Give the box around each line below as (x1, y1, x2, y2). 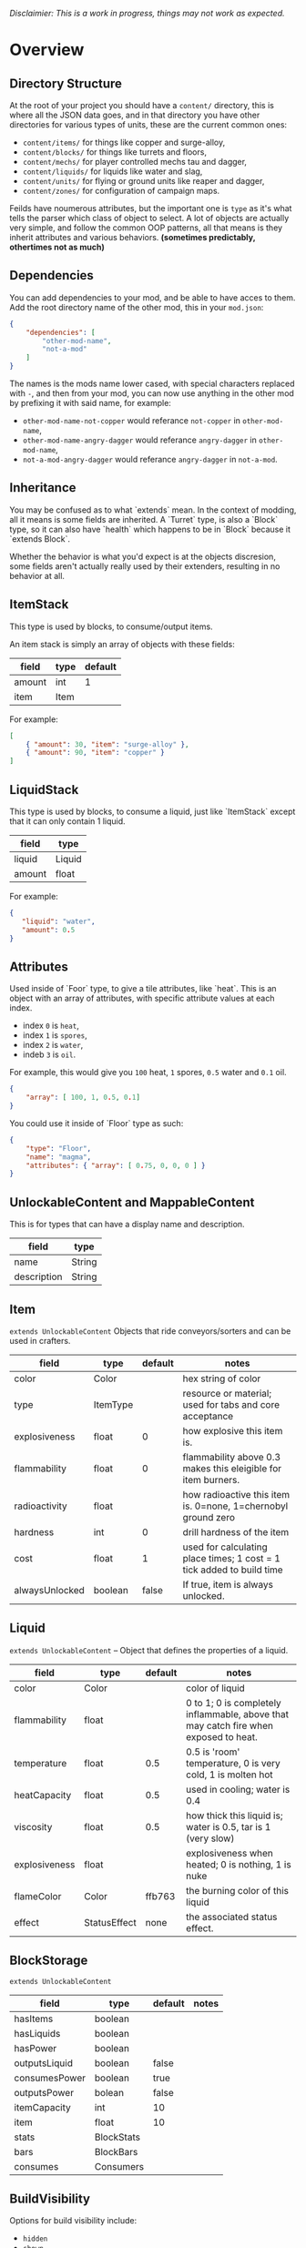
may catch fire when (186, 1719, 273, 1732)
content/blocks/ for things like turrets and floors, (22, 147, 208, 158)
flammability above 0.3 (182, 1450, 280, 1463)
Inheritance (9, 480, 76, 495)
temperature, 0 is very (186, 1756, 280, 1769)
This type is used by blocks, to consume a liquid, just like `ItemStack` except (9, 806, 296, 817)
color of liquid (186, 1682, 246, 1694)
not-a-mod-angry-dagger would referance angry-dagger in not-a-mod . (22, 454, 278, 465)
